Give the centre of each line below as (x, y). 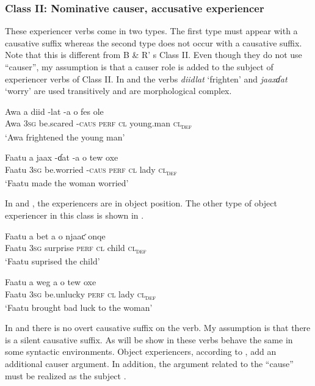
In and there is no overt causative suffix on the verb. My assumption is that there (158, 328)
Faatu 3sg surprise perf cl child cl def (76, 248)
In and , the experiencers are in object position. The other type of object (141, 203)
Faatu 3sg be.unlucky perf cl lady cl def (81, 294)
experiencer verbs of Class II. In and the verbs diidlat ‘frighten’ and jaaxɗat (146, 78)
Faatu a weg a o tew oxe (51, 281)
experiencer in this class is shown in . (74, 215)
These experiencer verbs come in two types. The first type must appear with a (151, 31)
